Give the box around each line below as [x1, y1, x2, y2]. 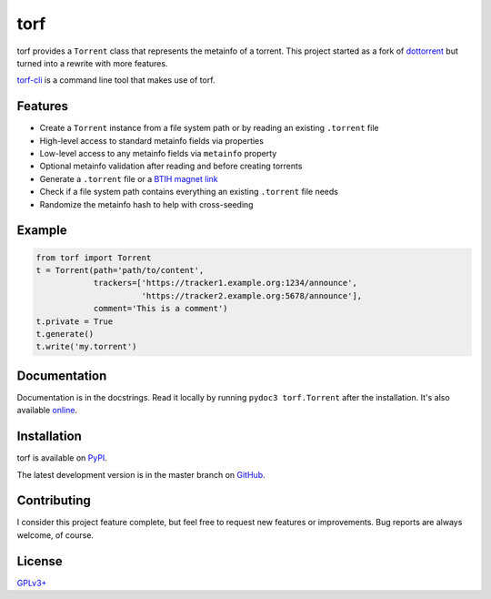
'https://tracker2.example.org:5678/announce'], [141, 290, 363, 300]
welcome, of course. [16, 529, 95, 541]
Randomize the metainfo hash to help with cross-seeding [39, 198, 254, 209]
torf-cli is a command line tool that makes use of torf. [16, 75, 215, 86]
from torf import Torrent [35, 252, 152, 263]
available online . [16, 405, 77, 416]
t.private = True [35, 316, 114, 327]
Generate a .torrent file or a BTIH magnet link [39, 173, 218, 184]
